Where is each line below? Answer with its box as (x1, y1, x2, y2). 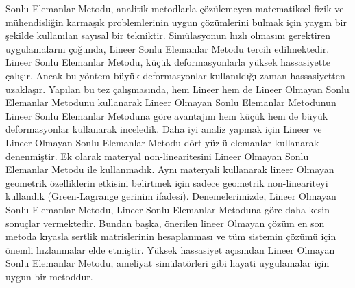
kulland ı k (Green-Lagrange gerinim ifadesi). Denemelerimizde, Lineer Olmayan (5, 189, 336, 203)
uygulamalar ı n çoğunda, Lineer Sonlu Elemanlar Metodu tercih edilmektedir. (5, 41, 330, 55)
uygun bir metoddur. (5, 269, 93, 283)
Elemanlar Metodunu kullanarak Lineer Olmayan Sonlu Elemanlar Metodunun (5, 95, 336, 109)
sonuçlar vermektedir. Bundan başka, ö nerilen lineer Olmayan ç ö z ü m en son (5, 215, 325, 230)
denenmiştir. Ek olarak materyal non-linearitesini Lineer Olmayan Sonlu (5, 148, 309, 163)
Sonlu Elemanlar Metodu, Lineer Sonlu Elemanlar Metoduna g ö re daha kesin (5, 202, 330, 216)
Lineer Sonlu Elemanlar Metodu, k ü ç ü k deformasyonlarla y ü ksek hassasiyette (5, 55, 330, 69)
